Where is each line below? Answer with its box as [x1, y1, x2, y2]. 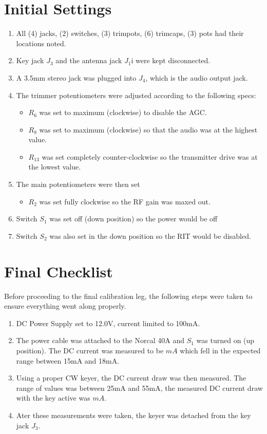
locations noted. [16, 37, 66, 48]
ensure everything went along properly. [4, 300, 126, 311]
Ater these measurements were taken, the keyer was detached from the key [16, 409, 251, 420]
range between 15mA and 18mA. [16, 355, 120, 366]
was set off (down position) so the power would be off [49, 213, 218, 224]
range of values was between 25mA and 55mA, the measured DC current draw [16, 382, 263, 393]
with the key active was [16, 392, 90, 403]
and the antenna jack [55, 55, 122, 66]
